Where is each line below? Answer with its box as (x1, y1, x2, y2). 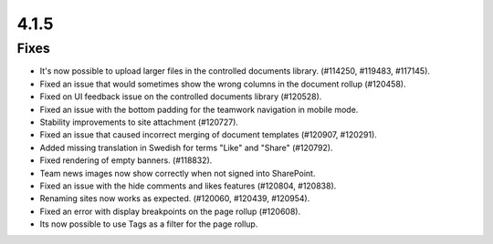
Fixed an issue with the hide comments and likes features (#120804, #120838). (39, 180, 337, 191)
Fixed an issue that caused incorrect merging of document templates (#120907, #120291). (39, 129, 378, 140)
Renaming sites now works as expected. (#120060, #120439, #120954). (39, 193, 310, 204)
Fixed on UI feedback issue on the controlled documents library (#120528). (39, 91, 322, 102)
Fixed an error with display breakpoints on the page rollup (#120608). (39, 206, 301, 217)
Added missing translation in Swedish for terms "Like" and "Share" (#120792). (39, 142, 333, 153)
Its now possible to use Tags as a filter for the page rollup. (39, 219, 258, 229)
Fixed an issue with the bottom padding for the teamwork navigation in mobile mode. (39, 104, 359, 115)
